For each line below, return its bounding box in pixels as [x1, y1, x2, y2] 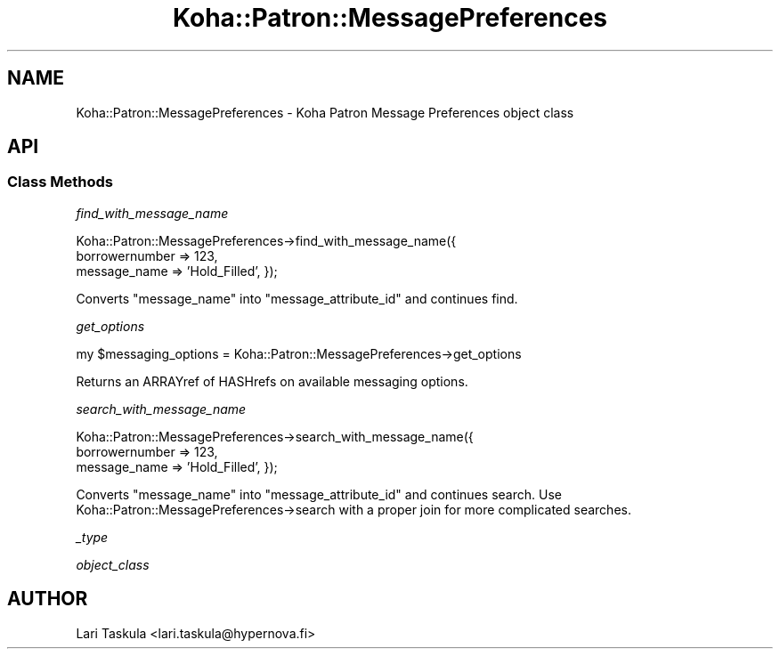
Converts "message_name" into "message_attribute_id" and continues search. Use [76, 486, 562, 502]
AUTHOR [7, 587, 88, 611]
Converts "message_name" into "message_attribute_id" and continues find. [76, 290, 518, 306]
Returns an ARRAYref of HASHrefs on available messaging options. [76, 373, 468, 389]
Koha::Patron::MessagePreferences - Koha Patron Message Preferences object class [76, 104, 574, 120]
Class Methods [7, 173, 113, 191]
